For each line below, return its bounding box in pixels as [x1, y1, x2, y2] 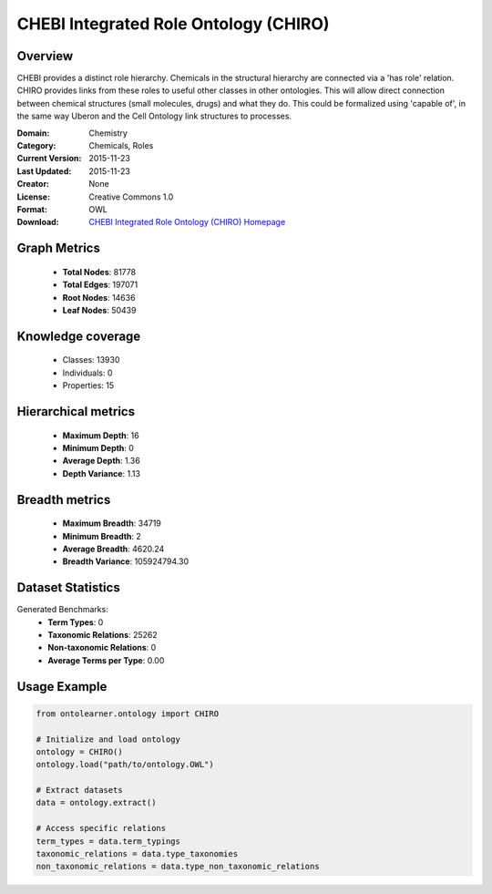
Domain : [16, 128, 50, 139]
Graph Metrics [16, 241, 100, 256]
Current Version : [16, 153, 82, 164]
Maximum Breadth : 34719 [62, 518, 161, 529]
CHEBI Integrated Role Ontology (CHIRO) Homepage [88, 217, 286, 228]
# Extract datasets [36, 785, 123, 796]
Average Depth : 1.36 [62, 456, 140, 467]
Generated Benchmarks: [16, 604, 108, 615]
